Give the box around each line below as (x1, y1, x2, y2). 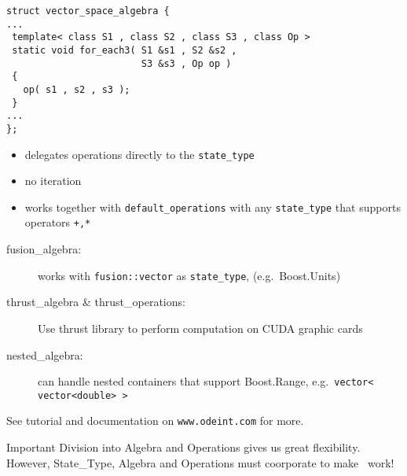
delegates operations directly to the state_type (24, 146, 255, 162)
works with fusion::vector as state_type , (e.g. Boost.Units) (38, 267, 341, 283)
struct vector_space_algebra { (6, 6, 170, 17)
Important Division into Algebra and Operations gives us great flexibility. (6, 439, 361, 456)
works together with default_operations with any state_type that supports (24, 198, 401, 215)
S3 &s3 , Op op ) (141, 57, 232, 69)
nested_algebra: (6, 346, 83, 363)
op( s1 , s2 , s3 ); (23, 83, 130, 95)
